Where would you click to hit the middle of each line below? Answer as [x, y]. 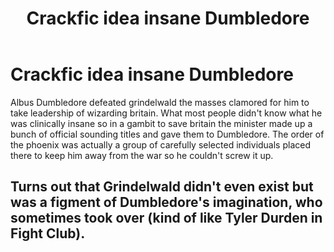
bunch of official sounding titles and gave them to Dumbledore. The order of [167, 134]
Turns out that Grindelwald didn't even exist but [162, 187]
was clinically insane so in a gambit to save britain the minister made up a [161, 123]
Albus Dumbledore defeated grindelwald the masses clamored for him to [160, 102]
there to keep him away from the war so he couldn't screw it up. [142, 155]
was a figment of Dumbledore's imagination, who [166, 202]
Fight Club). [48, 233]
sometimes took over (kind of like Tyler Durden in [166, 218]
